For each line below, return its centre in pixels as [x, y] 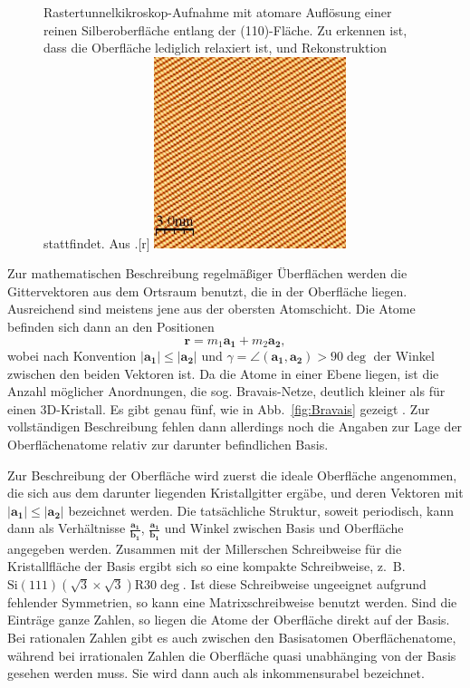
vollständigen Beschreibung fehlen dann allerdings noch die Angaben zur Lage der [235, 426]
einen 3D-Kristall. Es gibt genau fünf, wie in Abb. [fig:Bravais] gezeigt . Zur [219, 408]
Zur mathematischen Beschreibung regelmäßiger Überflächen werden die [207, 273]
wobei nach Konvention [72, 355]
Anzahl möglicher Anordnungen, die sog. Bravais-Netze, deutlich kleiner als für [226, 391]
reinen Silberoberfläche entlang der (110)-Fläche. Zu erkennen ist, [225, 29]
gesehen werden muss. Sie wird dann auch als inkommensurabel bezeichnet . [216, 673]
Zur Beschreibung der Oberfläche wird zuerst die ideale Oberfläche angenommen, [232, 475]
